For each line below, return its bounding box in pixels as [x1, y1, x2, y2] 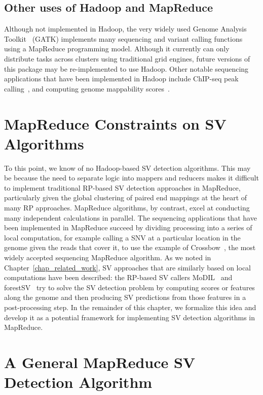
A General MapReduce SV [4, 351, 196, 372]
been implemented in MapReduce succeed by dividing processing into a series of [4, 222, 252, 233]
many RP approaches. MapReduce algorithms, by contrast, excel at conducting [4, 202, 250, 213]
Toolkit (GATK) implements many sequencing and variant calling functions [4, 33, 243, 44]
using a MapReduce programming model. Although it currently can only [4, 43, 230, 54]
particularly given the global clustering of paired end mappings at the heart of [4, 192, 247, 203]
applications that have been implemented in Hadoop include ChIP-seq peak [4, 73, 239, 84]
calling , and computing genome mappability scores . [4, 83, 170, 94]
